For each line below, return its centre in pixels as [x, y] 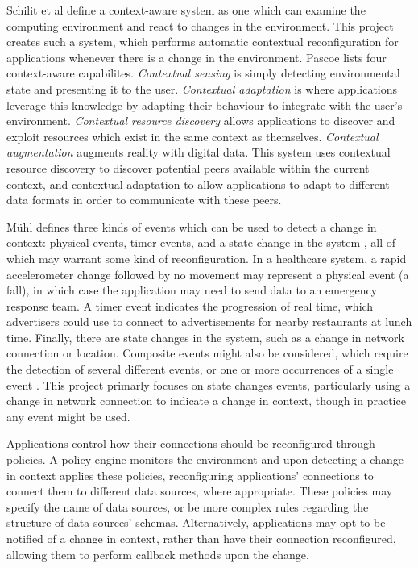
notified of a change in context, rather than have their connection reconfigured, [201, 538]
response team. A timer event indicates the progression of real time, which [190, 305]
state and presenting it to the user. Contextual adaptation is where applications [202, 88]
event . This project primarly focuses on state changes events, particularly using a [209, 384]
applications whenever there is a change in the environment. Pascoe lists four [197, 57]
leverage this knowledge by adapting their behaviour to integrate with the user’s [205, 104]
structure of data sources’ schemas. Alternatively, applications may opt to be [196, 522]
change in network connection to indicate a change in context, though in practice [206, 401]
